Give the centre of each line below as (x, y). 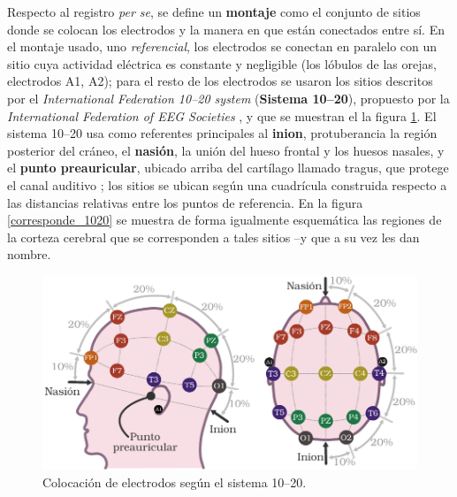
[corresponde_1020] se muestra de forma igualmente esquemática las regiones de (225, 220)
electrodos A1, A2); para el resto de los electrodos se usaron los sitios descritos (220, 81)
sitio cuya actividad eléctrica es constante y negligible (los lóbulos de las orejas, (222, 63)
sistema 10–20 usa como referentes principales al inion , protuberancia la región (222, 133)
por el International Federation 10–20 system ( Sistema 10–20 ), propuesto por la (228, 98)
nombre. (29, 254)
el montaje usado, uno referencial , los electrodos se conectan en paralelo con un (222, 46)
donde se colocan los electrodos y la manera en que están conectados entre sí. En (226, 29)
